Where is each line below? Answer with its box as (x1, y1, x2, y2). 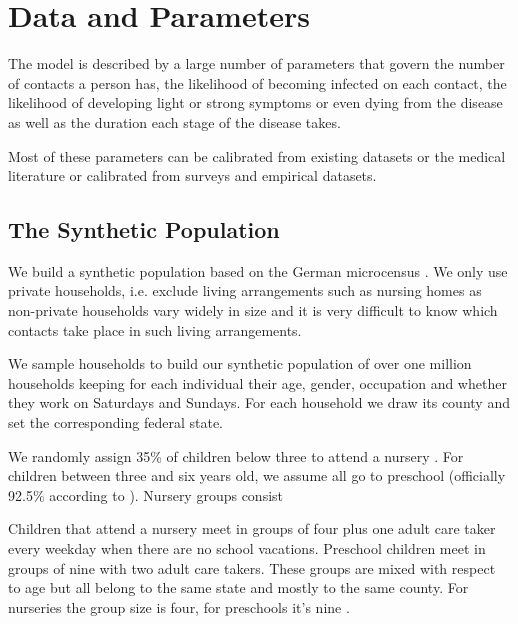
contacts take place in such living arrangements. (8, 319, 302, 340)
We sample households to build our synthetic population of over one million (8, 353, 472, 374)
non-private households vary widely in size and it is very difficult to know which (8, 300, 498, 321)
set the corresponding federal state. (8, 412, 224, 433)
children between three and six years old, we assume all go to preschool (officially (8, 465, 506, 486)
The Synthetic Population (8, 214, 280, 245)
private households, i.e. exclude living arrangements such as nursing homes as (8, 280, 482, 301)
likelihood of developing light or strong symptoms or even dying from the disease (8, 92, 503, 113)
